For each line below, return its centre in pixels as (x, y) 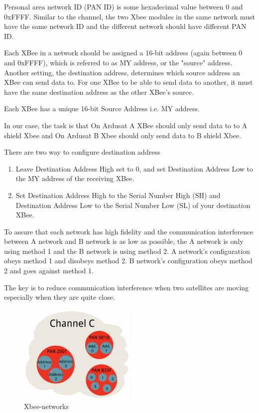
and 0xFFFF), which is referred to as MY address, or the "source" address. (118, 62)
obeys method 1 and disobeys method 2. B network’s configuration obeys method (128, 261)
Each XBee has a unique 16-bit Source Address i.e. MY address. (102, 108)
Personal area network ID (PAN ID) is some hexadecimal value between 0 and (124, 6)
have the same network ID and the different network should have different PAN (125, 26)
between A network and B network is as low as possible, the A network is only (124, 241)
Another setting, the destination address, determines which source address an (122, 72)
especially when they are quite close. (60, 297)
